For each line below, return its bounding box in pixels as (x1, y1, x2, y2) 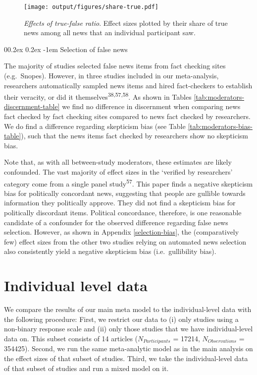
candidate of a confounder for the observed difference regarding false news (4, 217, 228, 227)
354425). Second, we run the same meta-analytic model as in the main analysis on (4, 343, 253, 354)
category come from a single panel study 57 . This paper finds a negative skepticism (4, 177, 253, 188)
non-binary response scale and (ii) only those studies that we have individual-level (4, 323, 253, 334)
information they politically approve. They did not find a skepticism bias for (4, 197, 236, 208)
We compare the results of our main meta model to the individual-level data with (4, 304, 252, 314)
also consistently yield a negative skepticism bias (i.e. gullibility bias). (4, 246, 216, 256)
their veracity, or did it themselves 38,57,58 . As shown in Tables (4, 90, 192, 102)
